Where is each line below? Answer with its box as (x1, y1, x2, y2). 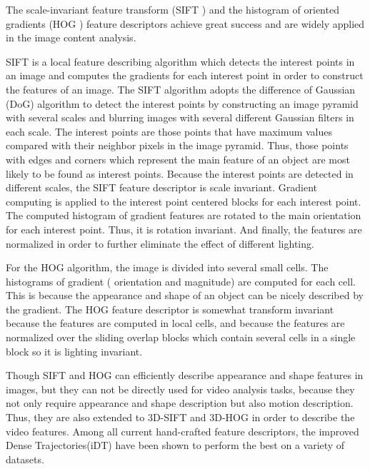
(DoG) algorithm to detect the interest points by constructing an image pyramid (6, 96, 359, 111)
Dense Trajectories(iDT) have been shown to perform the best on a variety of (6, 438, 345, 453)
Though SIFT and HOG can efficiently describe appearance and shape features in (6, 368, 364, 383)
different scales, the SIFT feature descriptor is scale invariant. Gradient (6, 180, 318, 195)
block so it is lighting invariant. (6, 343, 143, 358)
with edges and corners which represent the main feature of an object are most (6, 151, 350, 166)
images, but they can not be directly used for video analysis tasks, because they (6, 381, 355, 396)
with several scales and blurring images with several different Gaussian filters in (6, 110, 354, 125)
